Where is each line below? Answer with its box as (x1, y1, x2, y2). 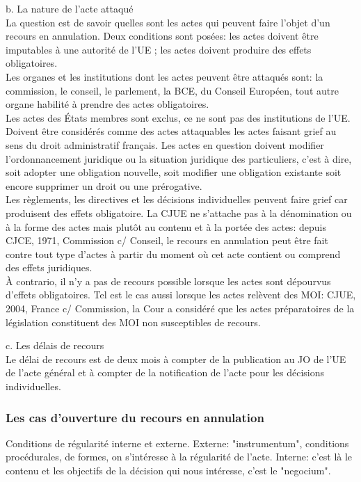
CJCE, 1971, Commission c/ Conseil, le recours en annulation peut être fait (6, 233, 328, 248)
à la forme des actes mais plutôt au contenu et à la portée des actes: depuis (6, 219, 326, 234)
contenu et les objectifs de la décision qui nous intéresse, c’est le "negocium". (6, 463, 331, 478)
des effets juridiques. (6, 260, 93, 275)
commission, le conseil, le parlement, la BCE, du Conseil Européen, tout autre (6, 83, 339, 97)
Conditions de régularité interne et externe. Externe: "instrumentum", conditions (6, 435, 349, 450)
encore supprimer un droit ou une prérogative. (6, 178, 202, 193)
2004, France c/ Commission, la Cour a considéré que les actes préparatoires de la (6, 301, 355, 316)
